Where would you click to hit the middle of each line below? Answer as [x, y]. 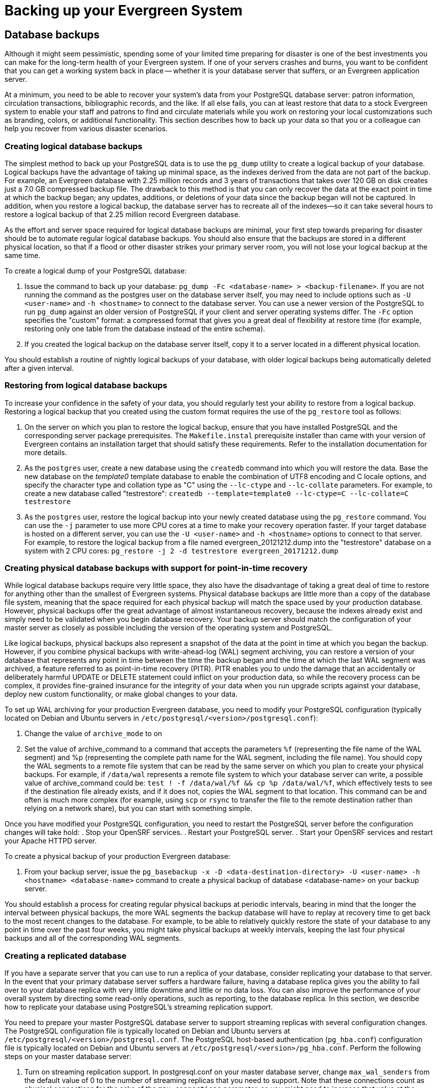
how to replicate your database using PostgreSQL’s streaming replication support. [139, 1007]
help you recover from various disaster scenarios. [86, 129]
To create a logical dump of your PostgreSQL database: [96, 271]
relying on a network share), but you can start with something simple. [138, 809]
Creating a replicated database [66, 955]
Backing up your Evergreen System [124, 10]
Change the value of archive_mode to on [93, 734]
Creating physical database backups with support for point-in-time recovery [156, 568]
